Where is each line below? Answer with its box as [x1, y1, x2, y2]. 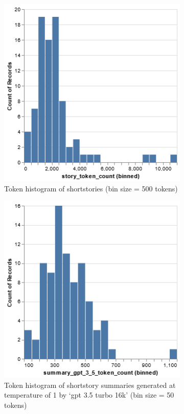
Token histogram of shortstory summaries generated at [4, 379, 176, 390]
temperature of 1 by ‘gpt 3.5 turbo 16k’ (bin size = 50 [4, 389, 174, 400]
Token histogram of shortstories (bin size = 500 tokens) [4, 183, 178, 193]
